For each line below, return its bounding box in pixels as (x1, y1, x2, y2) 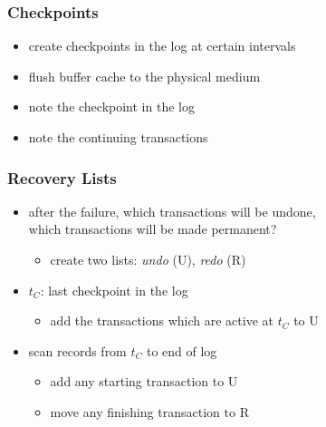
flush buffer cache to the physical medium (28, 66, 261, 85)
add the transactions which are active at (50, 311, 273, 330)
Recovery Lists (7, 166, 117, 189)
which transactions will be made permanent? (28, 219, 277, 238)
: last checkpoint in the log (40, 280, 188, 299)
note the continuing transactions (28, 128, 208, 146)
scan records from (28, 341, 127, 360)
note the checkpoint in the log (28, 97, 195, 116)
